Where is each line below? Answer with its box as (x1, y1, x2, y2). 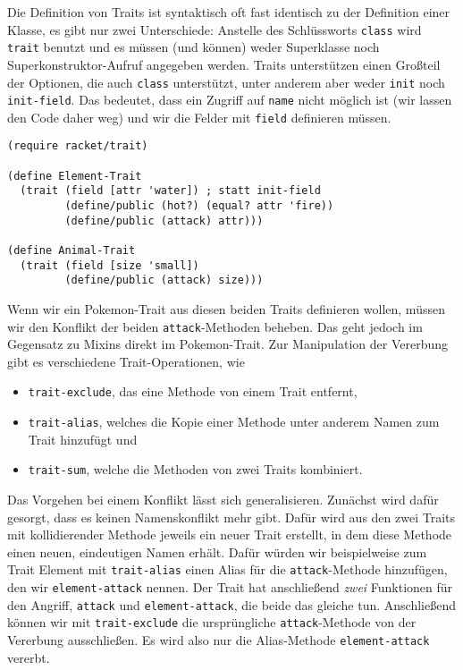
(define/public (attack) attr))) (64, 214, 264, 227)
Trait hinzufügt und (28, 429, 138, 448)
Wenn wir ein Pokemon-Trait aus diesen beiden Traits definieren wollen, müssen (7, 300, 445, 318)
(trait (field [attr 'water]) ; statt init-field (20, 184, 321, 198)
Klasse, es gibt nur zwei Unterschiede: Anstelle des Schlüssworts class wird (7, 20, 422, 38)
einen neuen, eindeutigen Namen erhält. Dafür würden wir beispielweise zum (7, 542, 427, 561)
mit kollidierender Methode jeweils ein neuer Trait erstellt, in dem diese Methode (7, 525, 452, 544)
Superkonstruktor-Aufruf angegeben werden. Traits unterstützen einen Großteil (7, 55, 441, 73)
